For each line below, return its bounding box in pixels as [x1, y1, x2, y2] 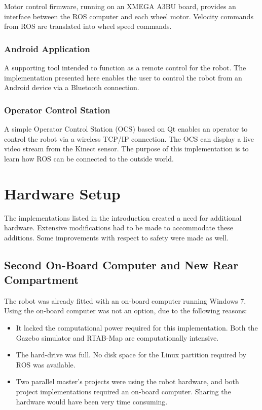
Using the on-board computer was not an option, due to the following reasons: [4, 305, 247, 316]
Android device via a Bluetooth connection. [4, 82, 139, 93]
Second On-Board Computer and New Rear [4, 257, 239, 272]
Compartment [4, 272, 79, 288]
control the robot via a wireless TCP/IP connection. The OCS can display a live [4, 133, 254, 144]
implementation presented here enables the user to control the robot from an [4, 72, 242, 83]
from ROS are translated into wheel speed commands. [4, 21, 172, 31]
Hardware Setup [4, 183, 121, 203]
